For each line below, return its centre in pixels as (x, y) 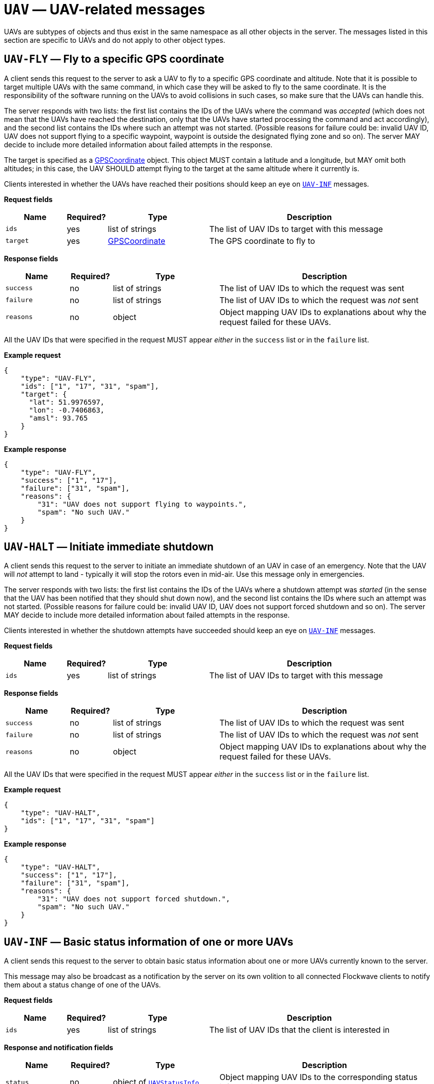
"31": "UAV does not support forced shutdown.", (134, 899)
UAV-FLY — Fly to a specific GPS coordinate (114, 59)
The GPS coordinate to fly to (262, 241)
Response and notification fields (59, 1048)
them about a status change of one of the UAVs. (82, 985)
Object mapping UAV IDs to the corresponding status (319, 1077)
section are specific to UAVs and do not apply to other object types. (115, 40)
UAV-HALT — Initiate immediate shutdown (109, 547)
